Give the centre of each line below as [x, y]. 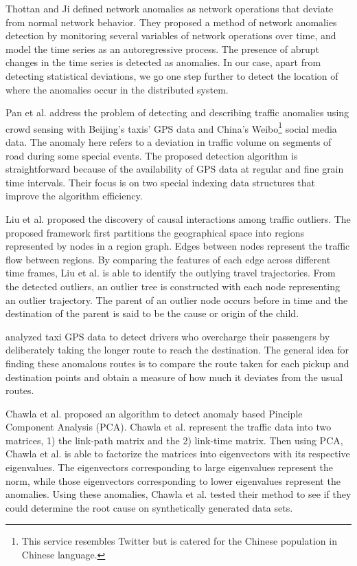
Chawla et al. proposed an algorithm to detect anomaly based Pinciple [154, 413]
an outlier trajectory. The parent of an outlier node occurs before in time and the [177, 300]
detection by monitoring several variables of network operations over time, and [171, 35]
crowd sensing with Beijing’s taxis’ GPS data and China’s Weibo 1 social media [171, 127]
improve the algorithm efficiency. [74, 196]
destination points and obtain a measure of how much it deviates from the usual [174, 377]
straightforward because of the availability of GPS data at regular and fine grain [175, 169]
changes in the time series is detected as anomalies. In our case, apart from [163, 62]
